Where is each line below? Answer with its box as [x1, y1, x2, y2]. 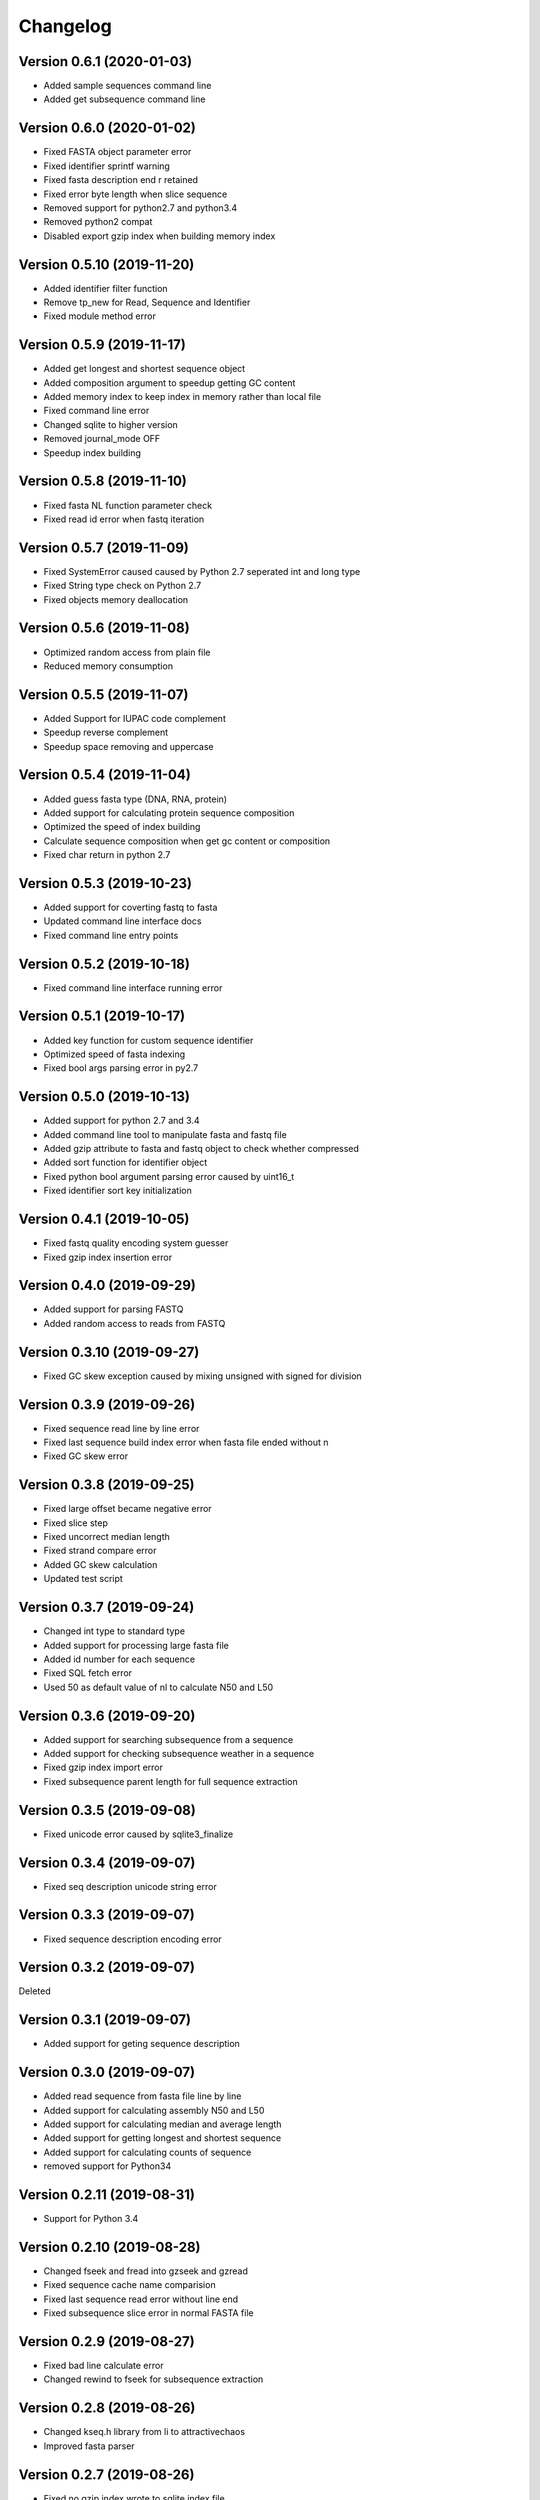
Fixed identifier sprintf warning [43, 160, 170, 172]
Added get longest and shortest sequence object [43, 363, 246, 375]
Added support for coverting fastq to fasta [43, 901, 218, 913]
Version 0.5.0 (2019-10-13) [18, 1088, 190, 1105]
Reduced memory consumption [43, 660, 174, 672]
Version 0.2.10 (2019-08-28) [18, 2238, 201, 2255]
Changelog [18, 15, 112, 37]
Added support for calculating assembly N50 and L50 [43, 2104, 265, 2116]
